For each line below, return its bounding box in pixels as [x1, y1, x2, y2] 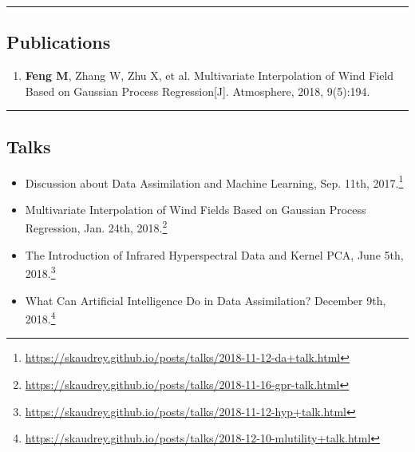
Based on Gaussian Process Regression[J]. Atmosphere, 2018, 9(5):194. [25, 82, 370, 99]
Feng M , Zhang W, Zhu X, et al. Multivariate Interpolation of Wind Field [25, 67, 394, 84]
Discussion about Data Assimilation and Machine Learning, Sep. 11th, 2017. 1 [25, 172, 404, 191]
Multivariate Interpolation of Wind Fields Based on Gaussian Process [25, 200, 366, 217]
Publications [6, 30, 111, 54]
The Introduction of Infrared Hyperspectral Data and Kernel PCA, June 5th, [25, 246, 404, 263]
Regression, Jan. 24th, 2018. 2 [25, 217, 168, 236]
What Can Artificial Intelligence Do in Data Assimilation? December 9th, [25, 291, 386, 308]
